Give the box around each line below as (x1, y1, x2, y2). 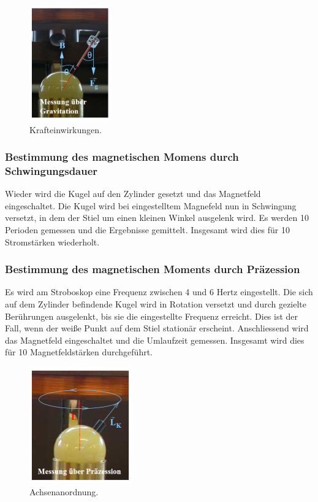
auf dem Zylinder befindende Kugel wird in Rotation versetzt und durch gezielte (5, 298, 307, 311)
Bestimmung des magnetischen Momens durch (5, 149, 239, 164)
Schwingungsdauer (5, 163, 98, 178)
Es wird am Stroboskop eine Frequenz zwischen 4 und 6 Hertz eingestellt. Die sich (5, 285, 313, 298)
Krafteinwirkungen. (29, 123, 102, 136)
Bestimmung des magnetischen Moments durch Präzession (5, 261, 300, 277)
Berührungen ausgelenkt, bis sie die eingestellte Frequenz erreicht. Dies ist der (5, 309, 298, 322)
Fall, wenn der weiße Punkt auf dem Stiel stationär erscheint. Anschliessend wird (5, 322, 309, 334)
